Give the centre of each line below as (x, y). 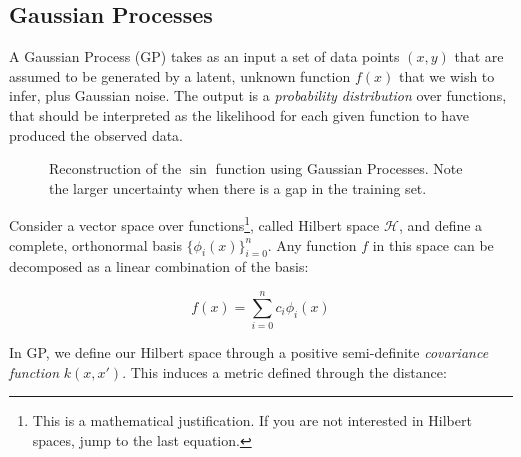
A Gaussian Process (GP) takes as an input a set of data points (204, 56)
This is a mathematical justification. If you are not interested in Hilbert (252, 420)
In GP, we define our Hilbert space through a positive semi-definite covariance (249, 352)
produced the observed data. (96, 134)
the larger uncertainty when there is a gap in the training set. (238, 187)
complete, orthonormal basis (95, 244)
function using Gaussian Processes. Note (339, 168)
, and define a (440, 225)
